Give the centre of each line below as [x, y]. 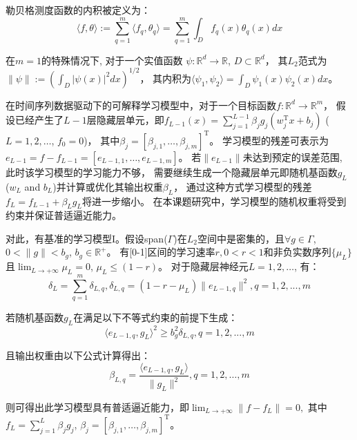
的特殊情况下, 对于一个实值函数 [112, 60]
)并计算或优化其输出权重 [108, 186]
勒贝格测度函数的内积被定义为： [78, 10]
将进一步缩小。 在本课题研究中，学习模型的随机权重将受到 [214, 201]
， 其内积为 [166, 78]
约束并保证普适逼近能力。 [64, 215]
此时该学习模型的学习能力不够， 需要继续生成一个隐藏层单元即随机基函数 [172, 172]
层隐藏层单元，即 [125, 120]
